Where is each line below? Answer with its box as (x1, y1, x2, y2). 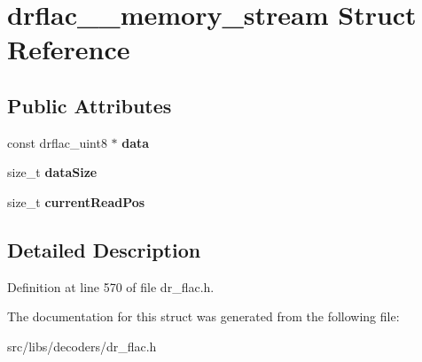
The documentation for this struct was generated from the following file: (7, 307, 400, 326)
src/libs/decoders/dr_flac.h (7, 336, 157, 355)
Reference (7, 31, 130, 67)
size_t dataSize (7, 163, 98, 181)
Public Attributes (7, 91, 172, 119)
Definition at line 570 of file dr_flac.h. (7, 277, 215, 296)
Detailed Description (7, 235, 201, 263)
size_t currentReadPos (7, 192, 145, 211)
